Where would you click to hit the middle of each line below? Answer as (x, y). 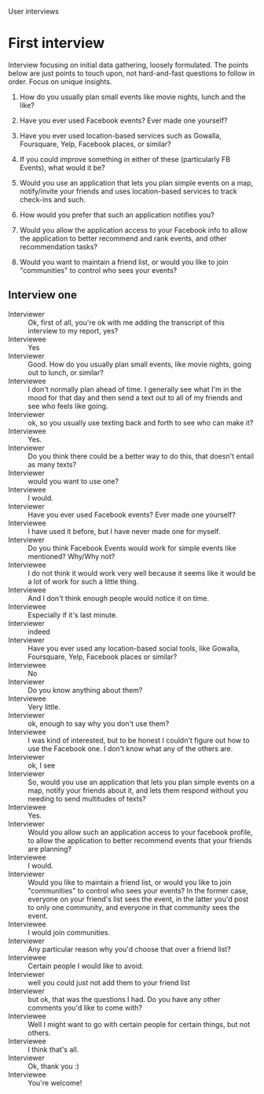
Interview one (42, 295)
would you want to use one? (73, 481)
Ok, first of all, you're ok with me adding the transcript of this (126, 322)
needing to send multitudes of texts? (87, 798)
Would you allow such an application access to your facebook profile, (140, 832)
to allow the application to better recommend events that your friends (140, 840)
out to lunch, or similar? (66, 372)
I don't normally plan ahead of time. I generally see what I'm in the (135, 389)
